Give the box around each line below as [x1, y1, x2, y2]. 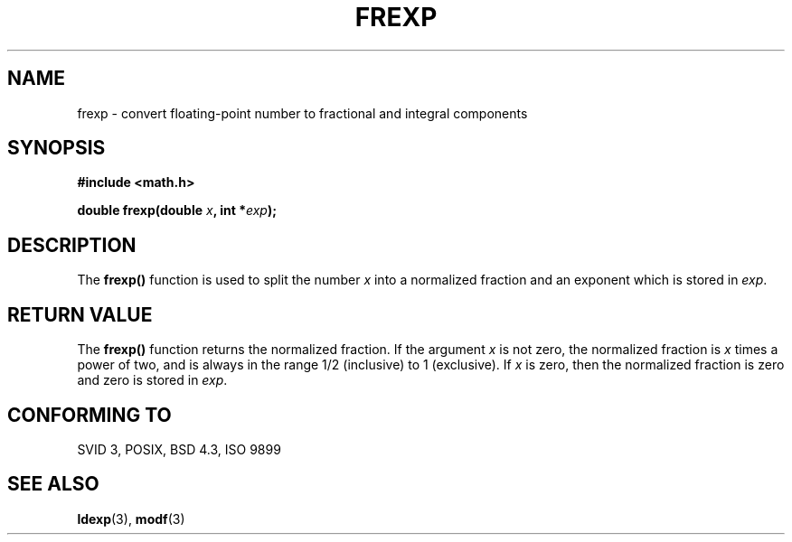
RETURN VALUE [7, 303, 153, 326]
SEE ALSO [7, 472, 99, 496]
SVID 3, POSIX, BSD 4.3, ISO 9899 [77, 441, 281, 457]
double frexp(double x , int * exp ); [77, 202, 278, 219]
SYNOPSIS [7, 136, 106, 160]
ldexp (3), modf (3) [77, 510, 185, 527]
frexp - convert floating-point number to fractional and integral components [77, 105, 528, 121]
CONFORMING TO [7, 403, 172, 426]
